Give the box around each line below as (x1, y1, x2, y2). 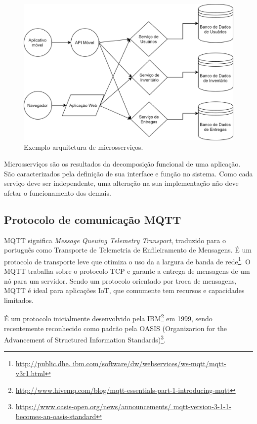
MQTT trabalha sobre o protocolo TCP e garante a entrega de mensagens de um (4, 265, 250, 276)
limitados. (4, 295, 34, 305)
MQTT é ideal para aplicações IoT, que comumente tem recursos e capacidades (4, 285, 245, 296)
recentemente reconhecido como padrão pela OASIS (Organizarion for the (4, 323, 227, 333)
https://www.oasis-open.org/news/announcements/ (15, 401, 171, 412)
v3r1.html (15, 368, 45, 379)
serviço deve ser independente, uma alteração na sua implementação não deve (4, 178, 239, 188)
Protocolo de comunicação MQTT (4, 212, 181, 227)
